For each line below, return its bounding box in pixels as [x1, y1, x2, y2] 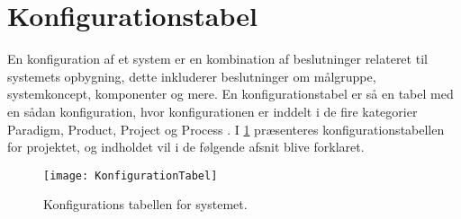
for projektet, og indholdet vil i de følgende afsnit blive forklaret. [7, 137, 365, 156]
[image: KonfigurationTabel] [43, 169, 218, 182]
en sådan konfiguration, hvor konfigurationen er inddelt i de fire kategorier [7, 101, 418, 120]
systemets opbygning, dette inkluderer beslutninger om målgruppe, [7, 66, 376, 85]
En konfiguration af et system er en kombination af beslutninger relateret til [7, 49, 428, 68]
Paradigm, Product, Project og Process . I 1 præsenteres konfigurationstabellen [7, 119, 445, 138]
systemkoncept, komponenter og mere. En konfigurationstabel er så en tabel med [7, 84, 454, 103]
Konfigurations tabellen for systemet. [43, 195, 248, 214]
